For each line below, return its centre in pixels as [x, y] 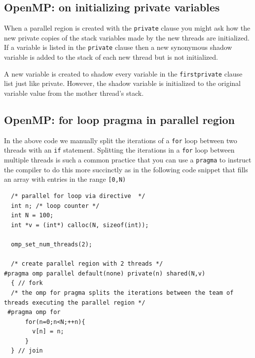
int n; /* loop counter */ [55, 206]
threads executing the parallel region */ [75, 302]
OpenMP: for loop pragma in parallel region [119, 119]
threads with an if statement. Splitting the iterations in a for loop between [119, 150]
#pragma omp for [34, 312]
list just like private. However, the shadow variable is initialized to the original [122, 83]
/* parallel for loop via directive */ [78, 196]
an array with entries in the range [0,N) [65, 179]
